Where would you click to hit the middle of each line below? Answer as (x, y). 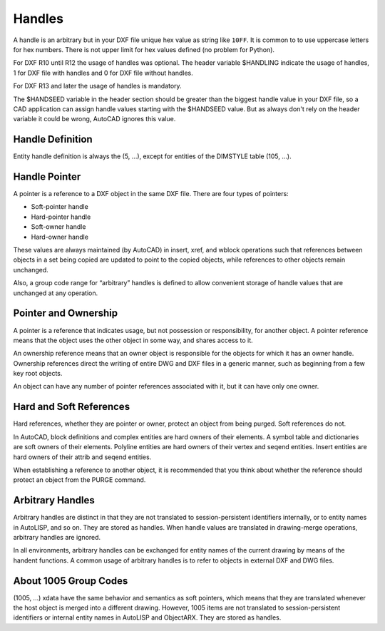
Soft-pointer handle (60, 207)
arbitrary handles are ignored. (57, 538)
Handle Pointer (47, 177)
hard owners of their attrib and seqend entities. (82, 457)
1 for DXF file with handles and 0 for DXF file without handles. (103, 73)
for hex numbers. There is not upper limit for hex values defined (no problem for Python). (144, 49)
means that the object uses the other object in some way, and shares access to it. (133, 340)
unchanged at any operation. (56, 293)
